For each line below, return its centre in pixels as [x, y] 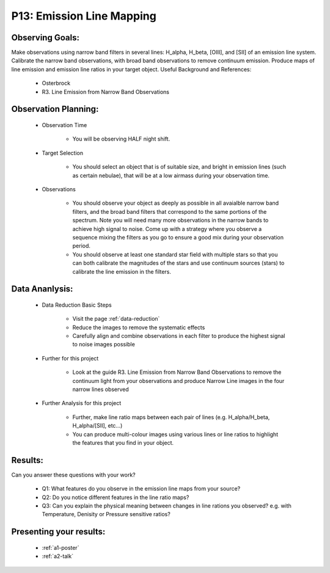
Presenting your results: [58, 532]
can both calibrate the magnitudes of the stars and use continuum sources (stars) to [178, 263]
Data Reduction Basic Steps [77, 305]
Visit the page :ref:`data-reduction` [116, 319]
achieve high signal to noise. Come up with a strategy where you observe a [167, 228]
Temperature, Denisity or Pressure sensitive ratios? [106, 514]
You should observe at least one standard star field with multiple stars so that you [175, 254]
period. [82, 246]
